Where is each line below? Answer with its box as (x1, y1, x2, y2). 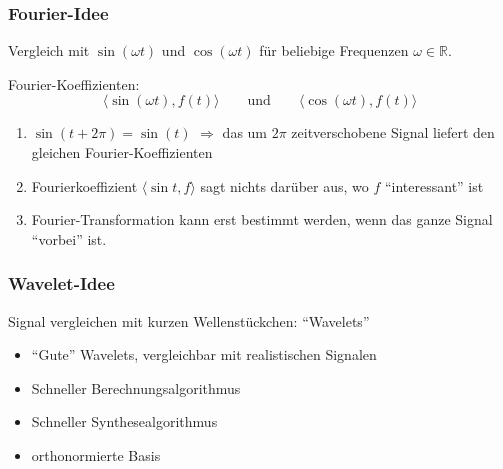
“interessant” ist (384, 175, 484, 196)
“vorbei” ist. (31, 228, 107, 249)
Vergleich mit (8, 40, 90, 61)
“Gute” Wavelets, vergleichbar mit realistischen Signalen (31, 344, 377, 365)
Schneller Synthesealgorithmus (31, 411, 218, 432)
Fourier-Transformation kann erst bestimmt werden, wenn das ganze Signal (31, 209, 493, 230)
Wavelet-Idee (8, 271, 115, 296)
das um (222, 122, 268, 143)
